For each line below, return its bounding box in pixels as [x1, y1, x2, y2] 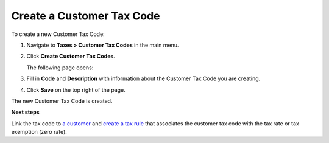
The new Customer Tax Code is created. [11, 97, 113, 105]
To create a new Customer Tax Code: [11, 30, 105, 38]
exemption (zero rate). [11, 128, 67, 136]
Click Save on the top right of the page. [26, 86, 126, 94]
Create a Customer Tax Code [11, 9, 161, 23]
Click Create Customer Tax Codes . [26, 52, 116, 60]
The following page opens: [26, 64, 94, 71]
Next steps [11, 108, 40, 116]
